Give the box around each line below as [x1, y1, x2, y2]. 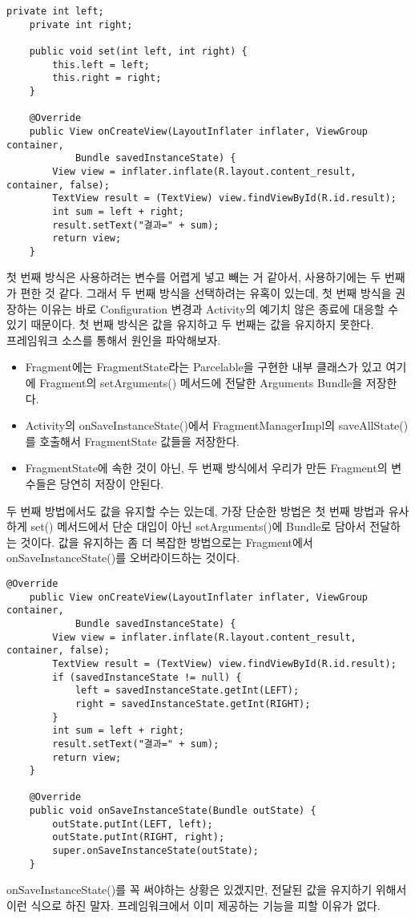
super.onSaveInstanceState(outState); [52, 845, 259, 857]
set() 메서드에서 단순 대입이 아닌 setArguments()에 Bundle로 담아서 [30, 518, 366, 535]
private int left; [6, 6, 104, 17]
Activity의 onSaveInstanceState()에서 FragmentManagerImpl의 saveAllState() [25, 417, 409, 434]
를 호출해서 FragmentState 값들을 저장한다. [25, 432, 240, 449]
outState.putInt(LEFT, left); [52, 818, 213, 830]
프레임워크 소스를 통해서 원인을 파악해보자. [6, 331, 221, 348]
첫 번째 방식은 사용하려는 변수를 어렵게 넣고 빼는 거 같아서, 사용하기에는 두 [6, 269, 381, 285]
